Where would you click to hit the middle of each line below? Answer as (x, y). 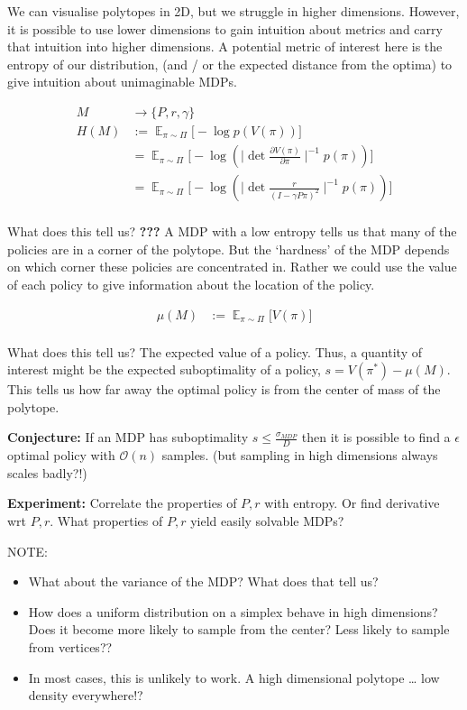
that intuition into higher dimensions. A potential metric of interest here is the (225, 46)
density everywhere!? (86, 695)
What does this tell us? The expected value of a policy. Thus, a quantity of (215, 351)
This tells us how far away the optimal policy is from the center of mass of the (224, 389)
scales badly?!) (47, 472)
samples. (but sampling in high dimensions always (300, 455)
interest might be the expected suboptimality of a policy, (164, 369)
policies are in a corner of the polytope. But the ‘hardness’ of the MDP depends (229, 249)
